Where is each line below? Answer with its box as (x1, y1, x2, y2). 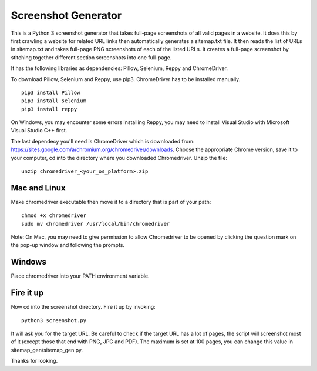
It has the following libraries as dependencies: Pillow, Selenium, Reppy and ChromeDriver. (11, 65, 228, 72)
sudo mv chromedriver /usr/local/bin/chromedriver (21, 220, 170, 227)
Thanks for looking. (11, 357, 58, 365)
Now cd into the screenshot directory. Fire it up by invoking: (11, 303, 156, 310)
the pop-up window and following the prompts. (11, 242, 124, 249)
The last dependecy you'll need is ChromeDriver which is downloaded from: (11, 138, 195, 145)
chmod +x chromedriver (21, 212, 87, 219)
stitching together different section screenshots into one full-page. (11, 54, 172, 61)
